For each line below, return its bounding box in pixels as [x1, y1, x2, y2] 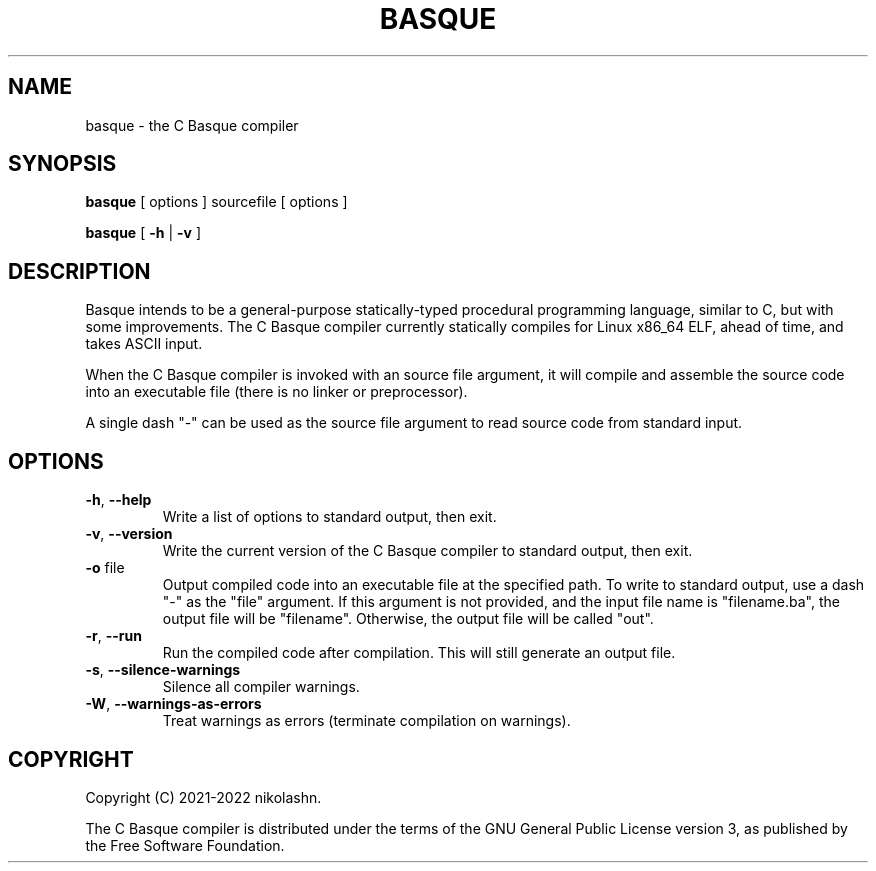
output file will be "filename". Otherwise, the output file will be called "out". [162, 610, 654, 628]
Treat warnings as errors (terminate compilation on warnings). [162, 712, 571, 730]
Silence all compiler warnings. [162, 678, 360, 696]
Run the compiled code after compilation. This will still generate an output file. [162, 644, 676, 662]
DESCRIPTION [8, 258, 151, 284]
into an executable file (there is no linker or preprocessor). [85, 383, 468, 401]
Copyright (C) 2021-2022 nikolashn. [85, 788, 322, 806]
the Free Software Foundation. [85, 836, 285, 854]
